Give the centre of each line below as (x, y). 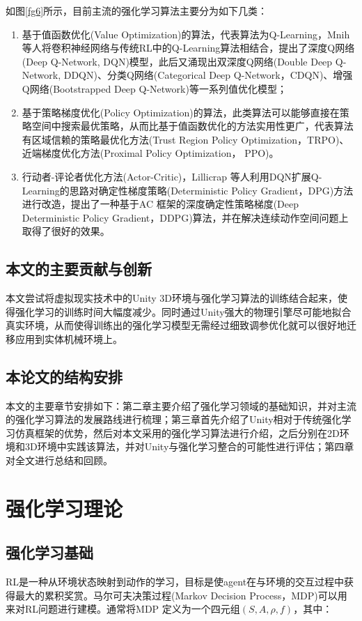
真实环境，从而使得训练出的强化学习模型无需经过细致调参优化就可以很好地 (176, 325)
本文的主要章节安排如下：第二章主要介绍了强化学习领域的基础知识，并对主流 (181, 405)
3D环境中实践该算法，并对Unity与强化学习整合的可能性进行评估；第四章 (189, 446)
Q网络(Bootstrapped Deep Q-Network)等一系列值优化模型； (154, 88)
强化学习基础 (49, 552)
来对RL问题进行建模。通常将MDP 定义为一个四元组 (123, 609)
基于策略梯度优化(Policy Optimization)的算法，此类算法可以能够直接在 (181, 112)
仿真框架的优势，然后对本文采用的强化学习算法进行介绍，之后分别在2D (177, 432)
